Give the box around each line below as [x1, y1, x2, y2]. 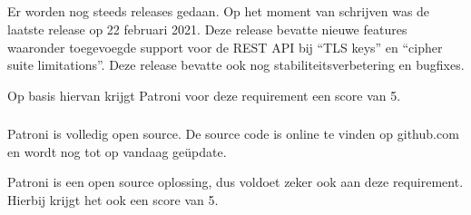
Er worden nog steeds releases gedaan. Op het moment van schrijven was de [7, 2, 430, 21]
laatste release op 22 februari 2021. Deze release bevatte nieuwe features [7, 19, 407, 38]
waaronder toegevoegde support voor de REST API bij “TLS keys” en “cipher [7, 37, 443, 56]
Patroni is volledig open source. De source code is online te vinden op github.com [7, 124, 459, 143]
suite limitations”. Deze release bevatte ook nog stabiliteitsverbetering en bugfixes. [7, 55, 465, 74]
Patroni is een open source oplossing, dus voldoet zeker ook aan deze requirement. [7, 172, 464, 191]
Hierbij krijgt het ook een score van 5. [7, 191, 219, 210]
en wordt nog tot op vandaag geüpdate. [7, 142, 227, 161]
